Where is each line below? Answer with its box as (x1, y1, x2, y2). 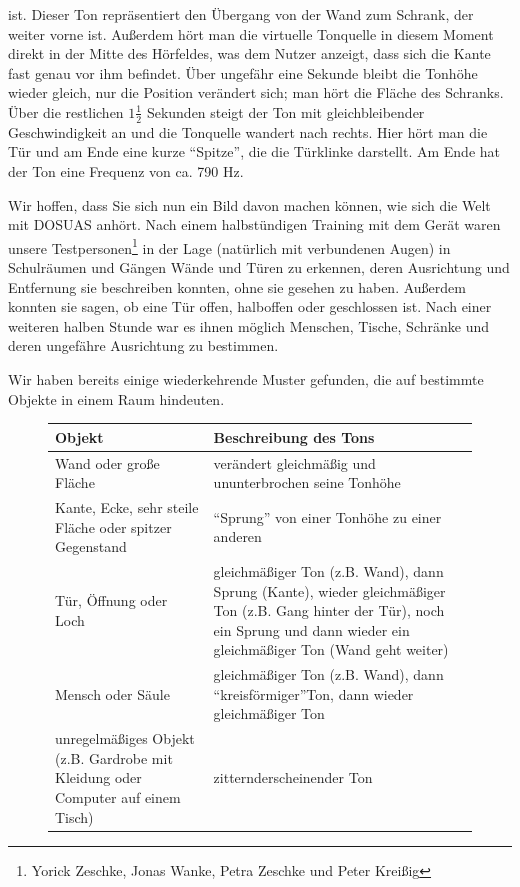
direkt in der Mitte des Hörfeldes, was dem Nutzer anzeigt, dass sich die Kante (8, 43, 491, 64)
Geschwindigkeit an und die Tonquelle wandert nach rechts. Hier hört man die (8, 121, 488, 142)
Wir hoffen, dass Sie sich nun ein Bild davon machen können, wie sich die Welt (8, 194, 491, 215)
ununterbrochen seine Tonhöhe (213, 472, 401, 493)
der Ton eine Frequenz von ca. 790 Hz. (8, 160, 244, 181)
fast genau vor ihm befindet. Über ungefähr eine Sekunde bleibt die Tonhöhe (8, 62, 478, 83)
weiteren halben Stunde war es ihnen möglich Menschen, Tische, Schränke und (8, 315, 490, 336)
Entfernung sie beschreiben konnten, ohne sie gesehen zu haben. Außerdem (8, 276, 466, 297)
